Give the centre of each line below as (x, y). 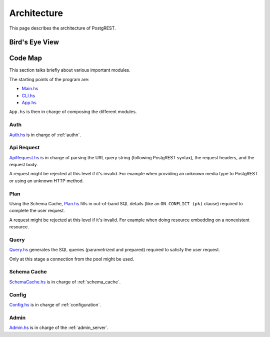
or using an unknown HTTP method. (46, 181)
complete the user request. (37, 211)
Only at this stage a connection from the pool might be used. (72, 259)
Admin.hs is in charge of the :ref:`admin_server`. (59, 327)
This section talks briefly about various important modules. (70, 70)
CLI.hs (28, 96)
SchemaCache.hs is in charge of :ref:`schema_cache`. (65, 282)
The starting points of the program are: (49, 79)
